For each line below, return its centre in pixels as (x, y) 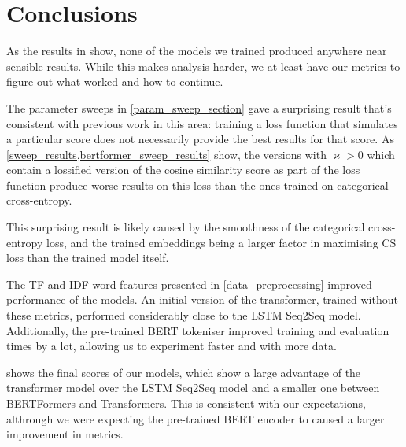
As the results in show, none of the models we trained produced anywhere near (197, 51)
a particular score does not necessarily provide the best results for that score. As (200, 139)
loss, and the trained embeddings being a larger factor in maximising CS (221, 242)
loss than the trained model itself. (88, 258)
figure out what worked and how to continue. (115, 81)
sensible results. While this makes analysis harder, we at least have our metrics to (203, 66)
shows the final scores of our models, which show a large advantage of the (184, 372)
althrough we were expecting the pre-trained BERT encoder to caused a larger (196, 418)
